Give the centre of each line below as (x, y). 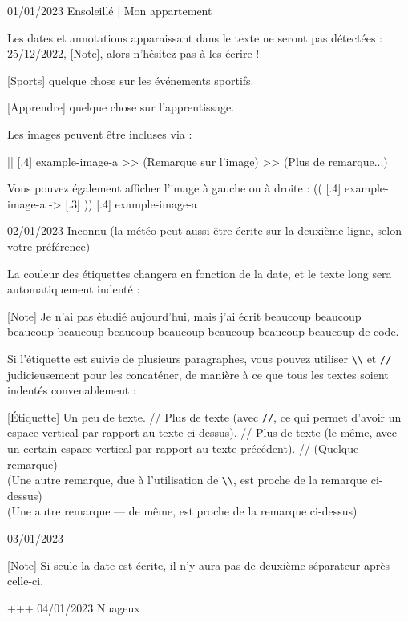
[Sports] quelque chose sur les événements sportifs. (131, 80)
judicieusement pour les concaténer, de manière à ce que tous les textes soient (198, 374)
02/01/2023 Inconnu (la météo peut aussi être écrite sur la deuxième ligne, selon (204, 230)
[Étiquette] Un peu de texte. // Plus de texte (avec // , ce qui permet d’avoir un (204, 416)
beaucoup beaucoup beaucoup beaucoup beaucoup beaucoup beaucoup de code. (203, 331)
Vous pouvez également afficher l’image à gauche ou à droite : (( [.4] (174, 188)
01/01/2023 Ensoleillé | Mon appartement (110, 10)
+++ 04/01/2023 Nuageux (74, 607)
